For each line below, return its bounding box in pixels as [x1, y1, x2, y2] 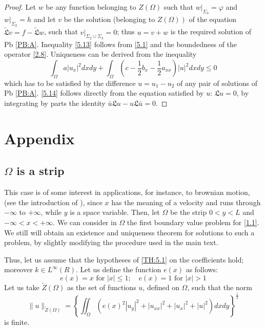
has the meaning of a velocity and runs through [111, 196, 261, 207]
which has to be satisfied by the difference [4, 77, 136, 88]
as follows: [186, 264, 218, 275]
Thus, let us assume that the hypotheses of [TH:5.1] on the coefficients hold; [4, 254, 244, 265]
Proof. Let [4, 2, 36, 12]
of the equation [189, 14, 237, 25]
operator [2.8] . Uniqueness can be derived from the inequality [4, 49, 197, 59]
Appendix [4, 127, 75, 148]
